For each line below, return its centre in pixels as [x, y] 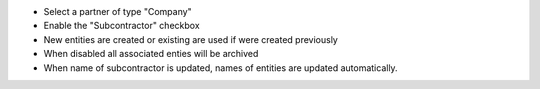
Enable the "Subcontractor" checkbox [121, 26]
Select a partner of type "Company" [117, 11]
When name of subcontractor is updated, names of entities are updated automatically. [221, 67]
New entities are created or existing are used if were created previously [191, 39]
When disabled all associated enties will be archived [151, 54]
